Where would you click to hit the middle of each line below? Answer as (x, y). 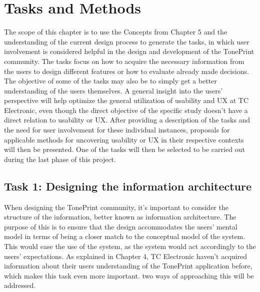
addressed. (20, 285)
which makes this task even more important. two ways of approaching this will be (129, 275)
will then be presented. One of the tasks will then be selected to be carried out (124, 149)
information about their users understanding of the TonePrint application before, (128, 266)
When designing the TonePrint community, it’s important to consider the (116, 207)
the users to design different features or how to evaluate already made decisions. (126, 71)
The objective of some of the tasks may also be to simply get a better (110, 81)
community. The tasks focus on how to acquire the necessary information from (124, 61)
